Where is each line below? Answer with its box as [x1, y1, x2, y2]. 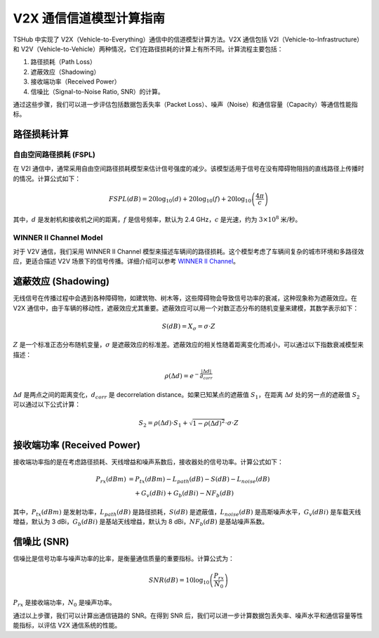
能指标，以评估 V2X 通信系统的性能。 [13, 621, 121, 630]
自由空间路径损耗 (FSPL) [13, 150, 96, 159]
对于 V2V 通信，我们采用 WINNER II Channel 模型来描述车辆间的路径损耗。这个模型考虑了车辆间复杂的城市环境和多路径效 [13, 247, 364, 256]
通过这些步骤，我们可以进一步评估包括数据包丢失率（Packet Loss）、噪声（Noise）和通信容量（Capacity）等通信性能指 [13, 100, 358, 108]
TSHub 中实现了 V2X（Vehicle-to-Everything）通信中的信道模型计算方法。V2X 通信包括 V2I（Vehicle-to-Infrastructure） [13, 35, 364, 44]
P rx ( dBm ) [95, 475, 126, 485]
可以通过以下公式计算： [13, 401, 81, 409]
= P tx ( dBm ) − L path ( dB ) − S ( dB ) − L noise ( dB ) [128, 475, 270, 485]
